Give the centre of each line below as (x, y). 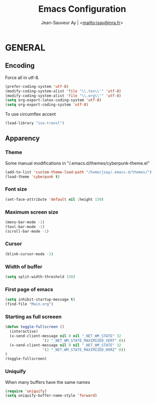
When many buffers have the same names (48, 382)
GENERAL (25, 47)
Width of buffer (24, 267)
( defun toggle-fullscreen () (35, 327)
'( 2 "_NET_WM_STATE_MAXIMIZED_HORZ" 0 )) (84, 349)
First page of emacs (29, 289)
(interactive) (24, 332)
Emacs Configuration (82, 9)
